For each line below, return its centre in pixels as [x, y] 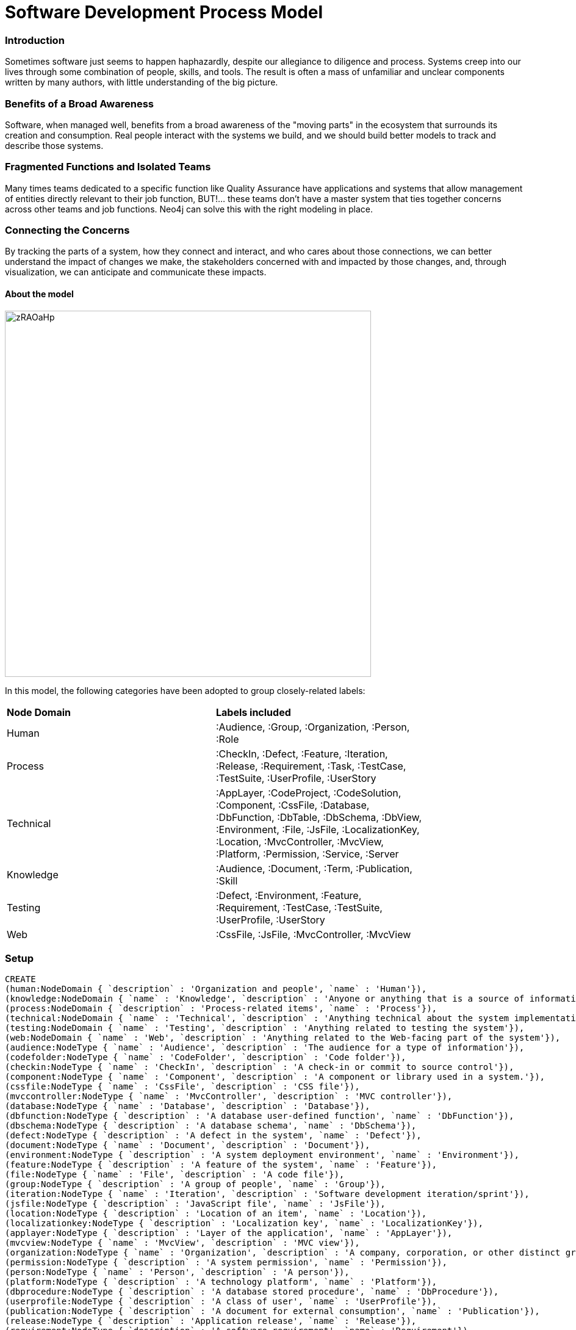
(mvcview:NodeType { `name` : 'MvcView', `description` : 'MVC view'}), [182, 1243]
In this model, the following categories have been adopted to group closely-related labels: [185, 690]
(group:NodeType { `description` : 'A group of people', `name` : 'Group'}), [195, 1184]
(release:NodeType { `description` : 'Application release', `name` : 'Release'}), [211, 1321]
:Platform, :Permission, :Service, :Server [308, 854]
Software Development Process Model [164, 12]
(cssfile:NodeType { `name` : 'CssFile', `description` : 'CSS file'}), [182, 1087]
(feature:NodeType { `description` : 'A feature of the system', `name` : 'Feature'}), [221, 1165]
